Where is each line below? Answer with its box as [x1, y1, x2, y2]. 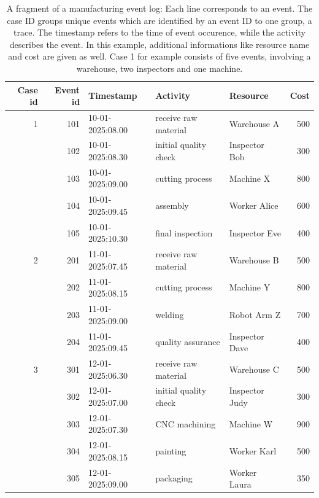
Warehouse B [229, 253, 279, 266]
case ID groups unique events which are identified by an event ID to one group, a [7, 14, 312, 26]
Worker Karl [229, 445, 277, 457]
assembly [155, 199, 189, 212]
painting [155, 445, 186, 457]
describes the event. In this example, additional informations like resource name [9, 37, 310, 50]
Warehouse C [229, 362, 279, 375]
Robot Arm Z [229, 308, 281, 321]
